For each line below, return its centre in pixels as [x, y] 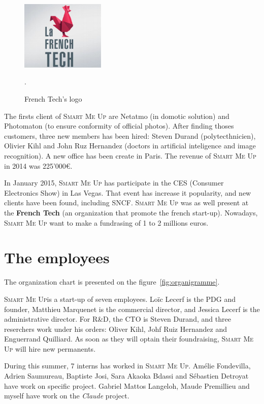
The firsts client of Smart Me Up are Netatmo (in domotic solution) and [117, 116]
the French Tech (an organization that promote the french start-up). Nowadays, [131, 212]
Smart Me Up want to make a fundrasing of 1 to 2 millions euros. [106, 222]
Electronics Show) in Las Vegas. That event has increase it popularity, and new [128, 192]
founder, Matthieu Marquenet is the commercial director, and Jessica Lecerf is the [132, 309]
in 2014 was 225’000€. [38, 165]
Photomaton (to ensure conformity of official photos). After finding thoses [119, 126]
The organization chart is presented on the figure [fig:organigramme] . [112, 282]
